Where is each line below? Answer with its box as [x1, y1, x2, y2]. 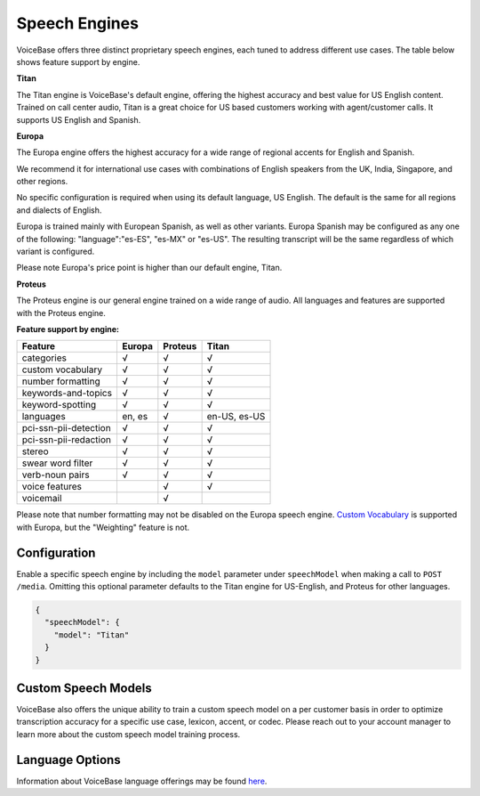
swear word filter [21, 457, 93, 469]
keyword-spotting [21, 399, 97, 411]
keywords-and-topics [21, 387, 113, 400]
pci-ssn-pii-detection [21, 422, 111, 435]
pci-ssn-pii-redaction [21, 434, 111, 446]
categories [21, 352, 67, 364]
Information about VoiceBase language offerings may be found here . [16, 776, 268, 786]
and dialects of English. [16, 205, 102, 215]
